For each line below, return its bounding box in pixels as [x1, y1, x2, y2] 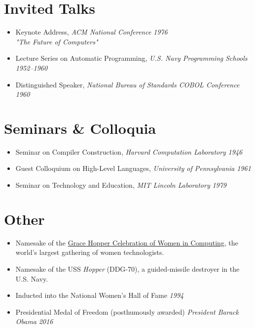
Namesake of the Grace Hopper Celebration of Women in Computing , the [15, 237, 238, 247]
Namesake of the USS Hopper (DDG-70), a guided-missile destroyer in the [15, 263, 240, 274]
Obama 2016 [15, 316, 53, 327]
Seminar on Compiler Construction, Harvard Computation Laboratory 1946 [15, 146, 243, 157]
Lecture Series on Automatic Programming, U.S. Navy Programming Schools [15, 53, 248, 63]
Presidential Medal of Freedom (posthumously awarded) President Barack [15, 306, 239, 317]
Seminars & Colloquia [4, 118, 156, 138]
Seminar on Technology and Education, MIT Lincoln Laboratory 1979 [15, 180, 227, 190]
